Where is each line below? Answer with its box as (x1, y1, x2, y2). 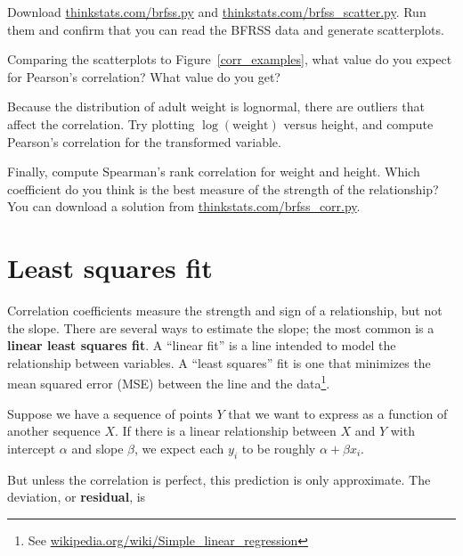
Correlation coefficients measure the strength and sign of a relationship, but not (7, 301, 443, 320)
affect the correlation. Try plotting (7, 114, 195, 133)
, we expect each (134, 438, 224, 457)
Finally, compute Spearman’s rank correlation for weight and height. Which (7, 162, 420, 181)
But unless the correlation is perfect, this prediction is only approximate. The (7, 470, 431, 488)
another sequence (7, 421, 101, 440)
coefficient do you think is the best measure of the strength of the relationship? (7, 179, 439, 198)
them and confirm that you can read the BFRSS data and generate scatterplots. (7, 20, 444, 38)
